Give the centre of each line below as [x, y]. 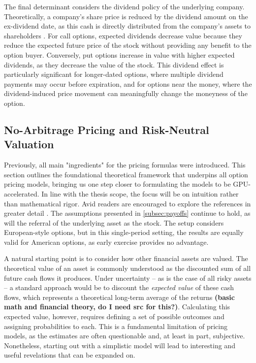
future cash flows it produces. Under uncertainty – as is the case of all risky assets [128, 278]
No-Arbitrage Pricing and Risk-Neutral [107, 129]
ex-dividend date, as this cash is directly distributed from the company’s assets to [127, 26]
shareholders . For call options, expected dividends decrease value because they [123, 35]
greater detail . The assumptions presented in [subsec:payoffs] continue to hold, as [127, 213]
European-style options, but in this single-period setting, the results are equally [124, 232]
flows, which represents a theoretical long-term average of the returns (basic [119, 297]
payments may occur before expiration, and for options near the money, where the [128, 83]
